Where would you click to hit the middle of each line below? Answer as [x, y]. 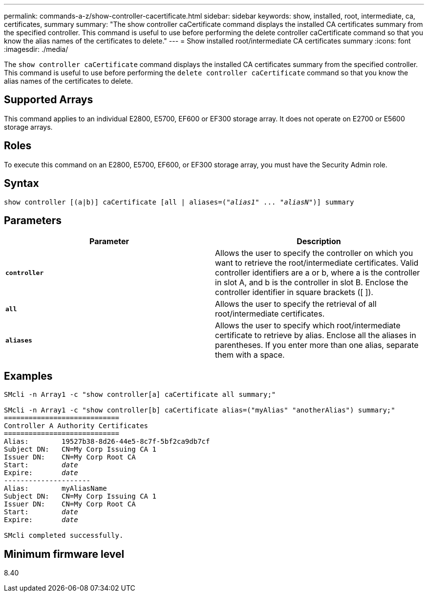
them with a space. [250, 355]
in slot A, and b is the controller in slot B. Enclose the [312, 283]
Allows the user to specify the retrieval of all [296, 304]
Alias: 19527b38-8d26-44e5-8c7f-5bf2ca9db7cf [107, 442]
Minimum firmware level [64, 554]
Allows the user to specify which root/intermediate [308, 326]
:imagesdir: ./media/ [36, 49]
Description [319, 241]
